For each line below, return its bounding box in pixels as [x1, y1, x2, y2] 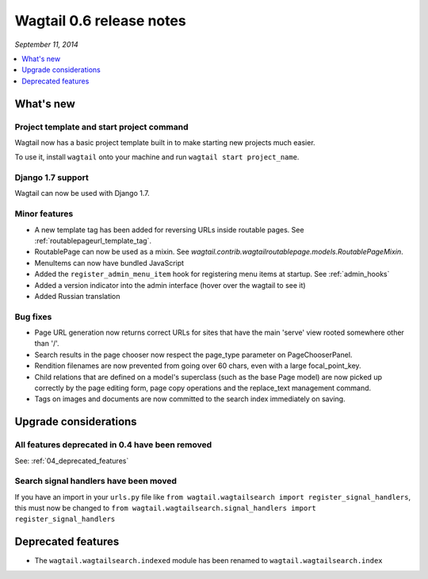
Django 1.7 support [14, 172, 89, 183]
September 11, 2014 [14, 40, 78, 49]
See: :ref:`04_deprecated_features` [14, 456, 129, 466]
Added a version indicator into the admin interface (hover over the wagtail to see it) [34, 280, 306, 289]
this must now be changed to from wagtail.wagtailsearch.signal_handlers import [14, 504, 316, 513]
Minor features [14, 209, 74, 220]
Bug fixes [14, 311, 52, 322]
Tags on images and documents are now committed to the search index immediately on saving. [34, 394, 346, 404]
